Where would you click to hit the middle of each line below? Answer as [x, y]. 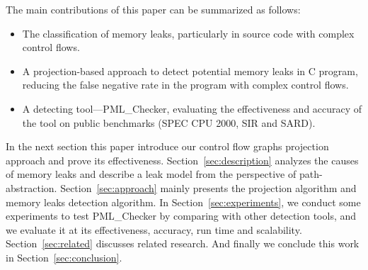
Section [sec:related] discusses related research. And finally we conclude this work [183, 243]
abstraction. [31, 187]
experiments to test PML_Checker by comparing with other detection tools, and [181, 216]
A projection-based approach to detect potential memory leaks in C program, [190, 71]
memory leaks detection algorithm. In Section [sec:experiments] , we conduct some [183, 202]
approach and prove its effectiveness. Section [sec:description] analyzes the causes [182, 160]
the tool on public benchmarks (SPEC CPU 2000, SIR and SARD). [169, 122]
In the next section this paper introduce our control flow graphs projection [167, 146]
